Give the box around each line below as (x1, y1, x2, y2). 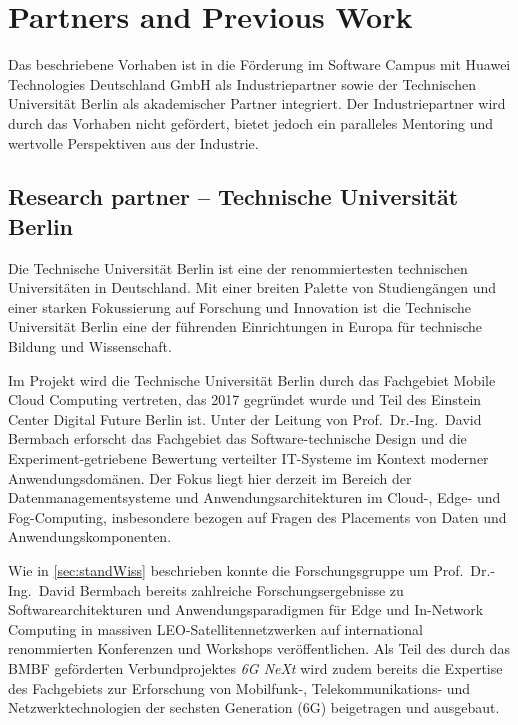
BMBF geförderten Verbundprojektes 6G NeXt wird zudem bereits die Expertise (8, 657, 503, 678)
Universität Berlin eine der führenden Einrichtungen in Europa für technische (8, 316, 482, 337)
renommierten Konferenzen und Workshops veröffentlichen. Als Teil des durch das (8, 638, 510, 659)
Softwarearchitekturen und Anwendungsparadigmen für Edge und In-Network (8, 599, 484, 620)
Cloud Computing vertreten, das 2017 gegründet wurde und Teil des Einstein (8, 389, 482, 410)
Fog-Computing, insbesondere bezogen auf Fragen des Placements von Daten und (8, 506, 507, 527)
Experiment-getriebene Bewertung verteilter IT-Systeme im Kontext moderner (8, 448, 489, 469)
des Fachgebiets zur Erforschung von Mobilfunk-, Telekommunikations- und (8, 677, 471, 698)
